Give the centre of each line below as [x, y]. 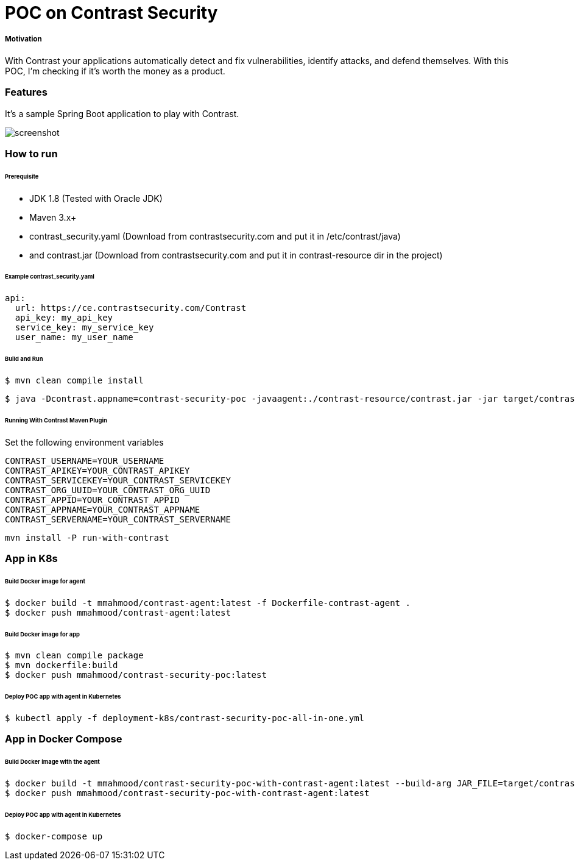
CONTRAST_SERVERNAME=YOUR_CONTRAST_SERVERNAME [118, 519]
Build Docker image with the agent [52, 762]
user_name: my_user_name [74, 337]
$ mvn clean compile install [74, 380]
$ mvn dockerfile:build [62, 665]
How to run [31, 153]
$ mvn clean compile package [74, 656]
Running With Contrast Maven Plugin [56, 420]
